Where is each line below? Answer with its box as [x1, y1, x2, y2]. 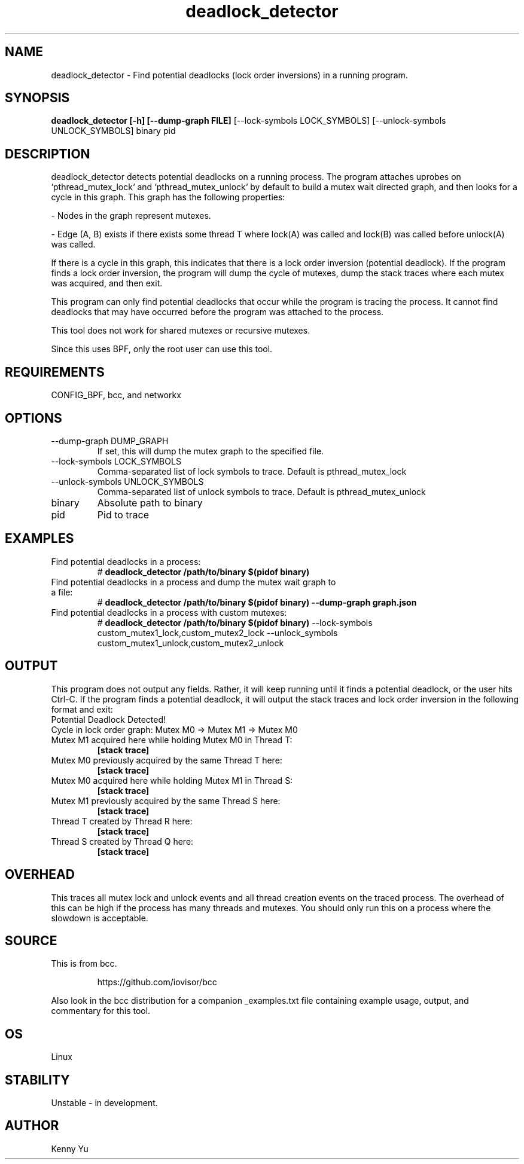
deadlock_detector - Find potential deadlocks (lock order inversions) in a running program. [51, 69, 408, 80]
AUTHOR [5, 1118, 59, 1134]
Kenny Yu [51, 1143, 89, 1154]
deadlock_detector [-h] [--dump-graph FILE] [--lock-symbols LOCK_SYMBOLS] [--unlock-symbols [51, 115, 446, 126]
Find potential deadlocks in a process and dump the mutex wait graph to [51, 576, 336, 587]
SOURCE [5, 933, 57, 948]
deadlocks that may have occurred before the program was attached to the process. [51, 307, 384, 317]
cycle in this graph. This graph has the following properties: [51, 192, 285, 203]
